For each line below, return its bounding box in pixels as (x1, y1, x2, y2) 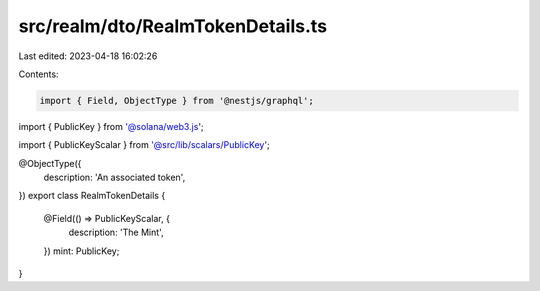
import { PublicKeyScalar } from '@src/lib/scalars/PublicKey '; (18, 139, 270, 151)
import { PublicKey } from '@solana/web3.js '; (18, 120, 204, 132)
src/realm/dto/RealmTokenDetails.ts (18, 15, 328, 37)
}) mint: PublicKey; (43, 245, 120, 257)
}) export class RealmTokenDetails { (18, 190, 166, 202)
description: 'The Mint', (68, 226, 164, 239)
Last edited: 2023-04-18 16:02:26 (18, 50, 158, 62)
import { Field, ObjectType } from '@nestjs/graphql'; (39, 95, 314, 106)
